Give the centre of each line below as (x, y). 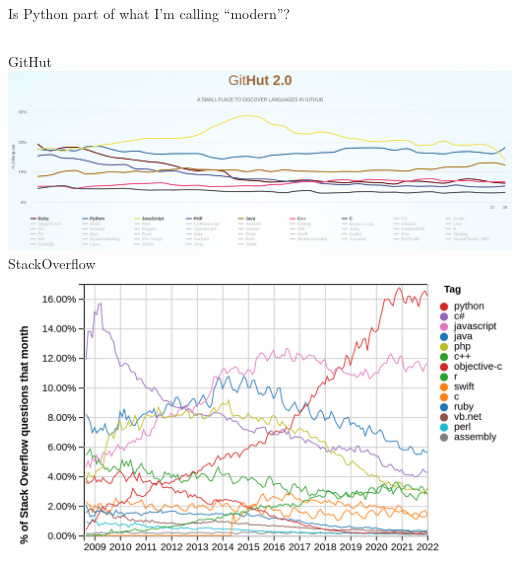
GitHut (30, 60)
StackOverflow (52, 263)
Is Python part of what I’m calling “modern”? (149, 13)
